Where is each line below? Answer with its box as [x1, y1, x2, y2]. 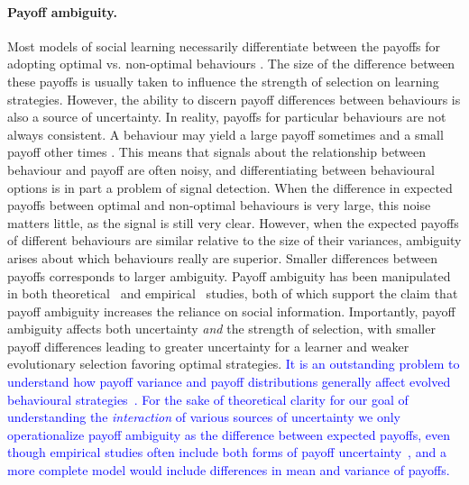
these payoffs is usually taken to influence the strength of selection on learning [7, 71, 439, 90]
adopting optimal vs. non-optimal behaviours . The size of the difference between [7, 54, 455, 73]
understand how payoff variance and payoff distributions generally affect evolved [7, 372, 451, 391]
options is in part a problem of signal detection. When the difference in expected [7, 178, 453, 197]
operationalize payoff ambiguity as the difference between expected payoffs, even [7, 425, 450, 444]
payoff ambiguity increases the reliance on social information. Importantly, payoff [7, 301, 455, 320]
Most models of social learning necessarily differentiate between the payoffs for [7, 36, 441, 55]
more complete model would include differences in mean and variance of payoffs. [7, 461, 450, 480]
